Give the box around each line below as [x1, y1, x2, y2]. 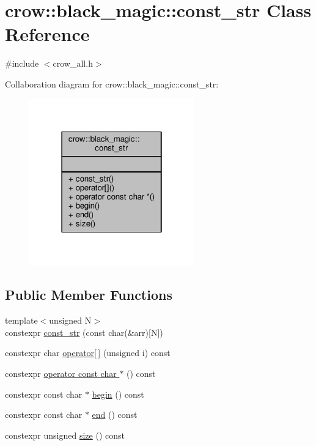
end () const [92, 408, 138, 421]
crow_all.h [53, 57, 93, 70]
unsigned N [49, 314, 92, 327]
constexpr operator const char [5, 366, 117, 379]
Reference [5, 21, 90, 46]
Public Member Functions [5, 285, 172, 304]
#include [5, 57, 39, 70]
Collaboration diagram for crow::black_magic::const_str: [5, 77, 219, 90]
